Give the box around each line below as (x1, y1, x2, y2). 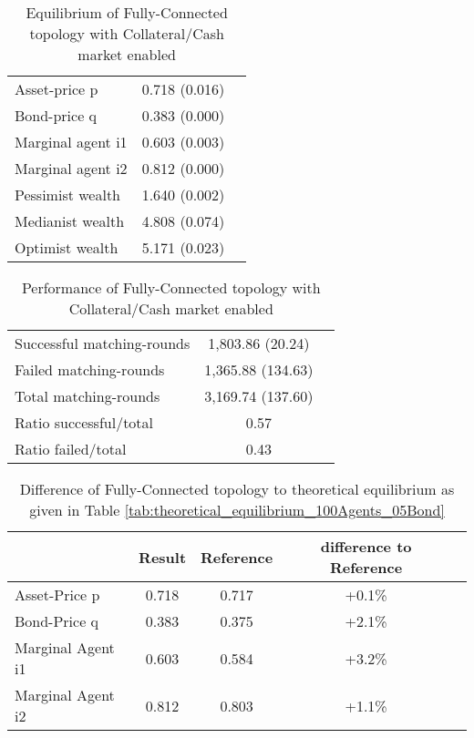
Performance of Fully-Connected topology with (21, 277, 321, 298)
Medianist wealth (15, 210, 125, 231)
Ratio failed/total (15, 438, 127, 459)
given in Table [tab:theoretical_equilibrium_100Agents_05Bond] (29, 499, 445, 520)
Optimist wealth (15, 237, 118, 258)
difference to (320, 536, 412, 557)
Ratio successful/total (15, 412, 154, 433)
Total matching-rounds (15, 385, 160, 406)
